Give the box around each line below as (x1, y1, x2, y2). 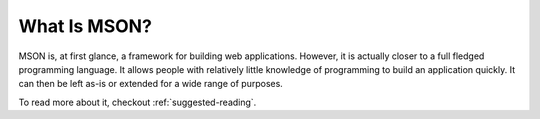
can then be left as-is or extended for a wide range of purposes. (18, 78, 284, 90)
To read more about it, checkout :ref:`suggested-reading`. (18, 96, 257, 108)
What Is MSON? (18, 15, 152, 37)
